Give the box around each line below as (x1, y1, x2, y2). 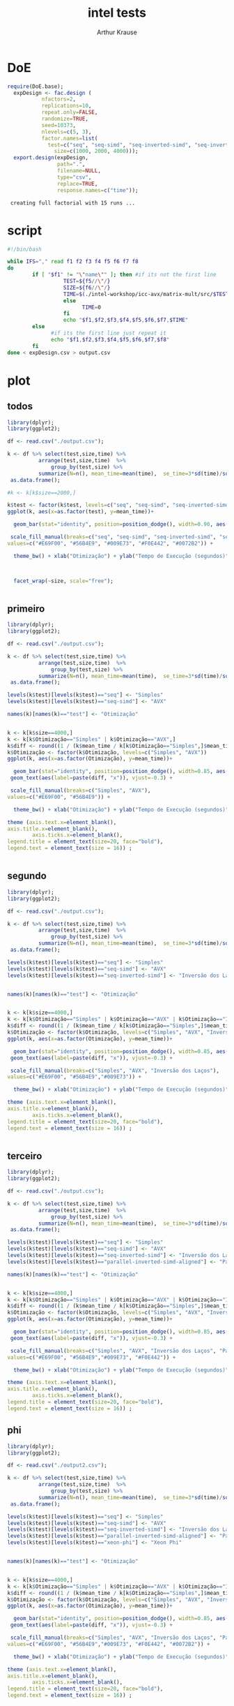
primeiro (7, 603, 45, 615)
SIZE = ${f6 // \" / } (63, 284, 111, 291)
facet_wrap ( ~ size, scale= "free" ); (13, 578, 114, 584)
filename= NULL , (56, 168, 101, 175)
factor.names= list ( (41, 135, 98, 142)
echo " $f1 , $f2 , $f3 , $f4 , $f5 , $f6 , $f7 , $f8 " (51, 336, 170, 343)
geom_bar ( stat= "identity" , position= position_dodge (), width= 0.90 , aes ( (13, 521, 229, 528)
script (7, 222, 42, 238)
